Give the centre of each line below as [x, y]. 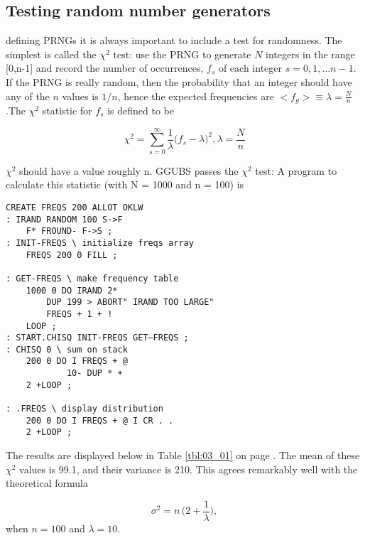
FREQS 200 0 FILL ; [72, 255]
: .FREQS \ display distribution [85, 409]
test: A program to [296, 170]
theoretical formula [47, 483]
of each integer [250, 68]
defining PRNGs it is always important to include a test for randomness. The [174, 40]
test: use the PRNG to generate [182, 54]
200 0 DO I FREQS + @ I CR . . [100, 420]
